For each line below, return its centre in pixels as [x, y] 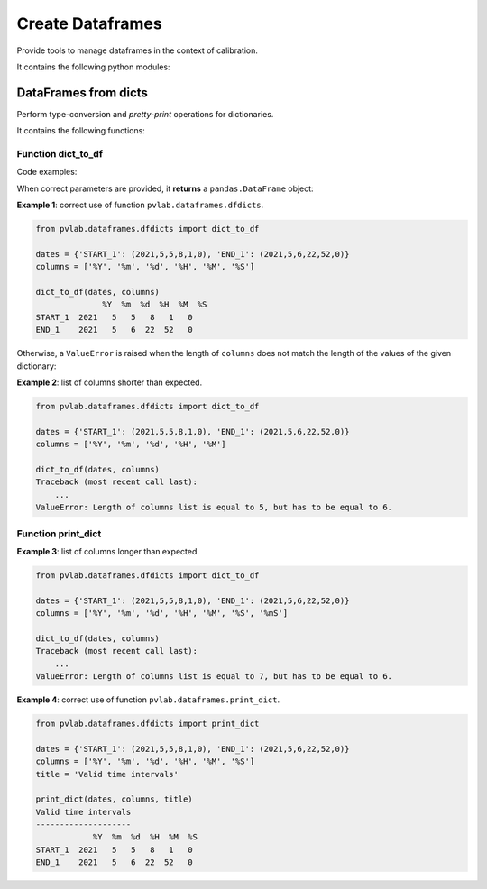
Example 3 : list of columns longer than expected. [108, 551]
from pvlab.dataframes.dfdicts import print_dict [147, 723]
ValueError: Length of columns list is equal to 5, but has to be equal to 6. [214, 508]
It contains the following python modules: [93, 67]
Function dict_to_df [60, 154]
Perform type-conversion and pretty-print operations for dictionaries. [145, 114]
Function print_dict [59, 534]
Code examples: [47, 172]
